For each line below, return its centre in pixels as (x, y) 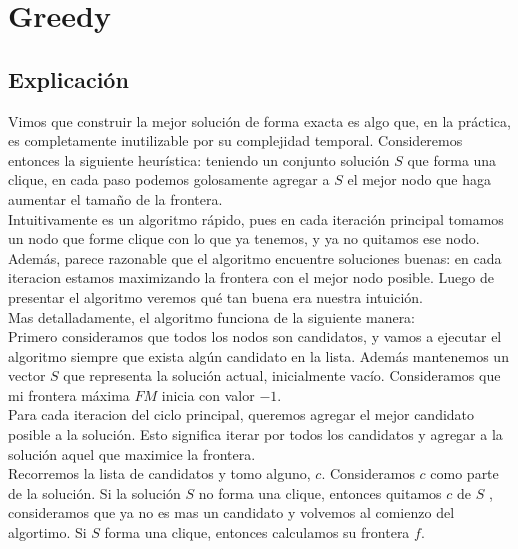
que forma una (452, 159)
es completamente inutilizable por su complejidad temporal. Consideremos (235, 140)
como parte (464, 473)
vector (27, 375)
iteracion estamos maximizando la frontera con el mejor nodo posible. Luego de (251, 277)
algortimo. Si (47, 532)
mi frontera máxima (69, 394)
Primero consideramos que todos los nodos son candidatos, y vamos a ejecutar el (255, 336)
